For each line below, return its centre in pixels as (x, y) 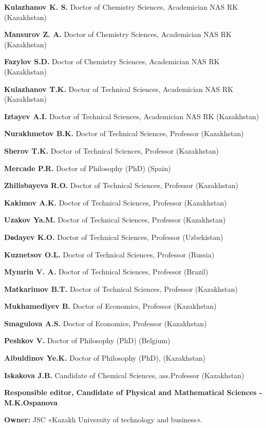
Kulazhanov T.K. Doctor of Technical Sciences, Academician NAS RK (119, 89)
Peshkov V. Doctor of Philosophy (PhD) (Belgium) (87, 340)
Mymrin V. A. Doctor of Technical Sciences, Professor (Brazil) (106, 272)
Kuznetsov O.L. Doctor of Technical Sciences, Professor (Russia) (109, 254)
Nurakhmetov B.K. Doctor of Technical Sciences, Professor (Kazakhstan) (124, 133)
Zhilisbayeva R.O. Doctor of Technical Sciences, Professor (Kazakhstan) (121, 185)
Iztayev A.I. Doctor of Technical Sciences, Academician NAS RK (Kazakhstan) (132, 116)
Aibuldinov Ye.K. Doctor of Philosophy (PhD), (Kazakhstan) (105, 358)
